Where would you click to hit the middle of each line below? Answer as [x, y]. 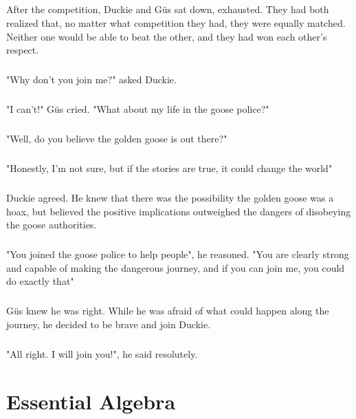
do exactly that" [40, 281]
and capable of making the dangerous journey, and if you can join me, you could [176, 267]
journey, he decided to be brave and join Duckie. [109, 324]
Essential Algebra [91, 401]
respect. [23, 50]
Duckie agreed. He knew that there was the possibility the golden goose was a [170, 197]
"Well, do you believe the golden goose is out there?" [117, 139]
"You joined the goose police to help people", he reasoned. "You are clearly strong [178, 254]
